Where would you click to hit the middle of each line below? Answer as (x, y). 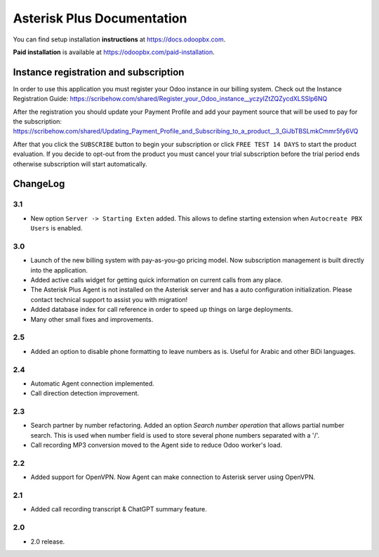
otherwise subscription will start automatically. (80, 164)
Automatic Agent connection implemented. (92, 384)
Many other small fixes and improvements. (92, 319)
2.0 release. (48, 542)
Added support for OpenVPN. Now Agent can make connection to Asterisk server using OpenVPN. (173, 477)
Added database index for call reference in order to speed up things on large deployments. (162, 310)
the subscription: (38, 122)
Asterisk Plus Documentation (100, 18)
